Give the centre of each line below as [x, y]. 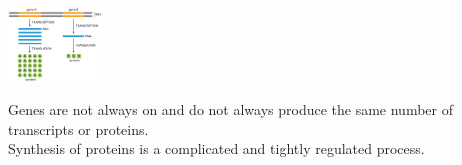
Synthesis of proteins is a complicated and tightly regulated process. [216, 148]
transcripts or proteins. [78, 128]
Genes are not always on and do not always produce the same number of [230, 109]
